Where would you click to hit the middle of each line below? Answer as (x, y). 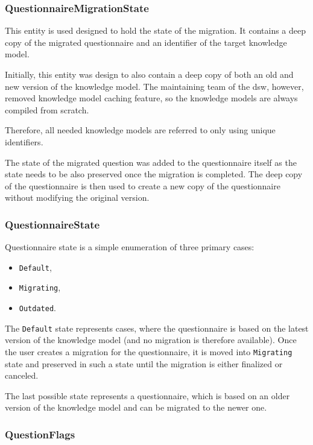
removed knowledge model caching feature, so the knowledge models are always (151, 98)
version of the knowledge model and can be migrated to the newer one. (136, 407)
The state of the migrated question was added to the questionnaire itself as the (151, 162)
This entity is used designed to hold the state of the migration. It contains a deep (156, 30)
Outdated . (37, 308)
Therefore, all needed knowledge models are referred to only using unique (140, 130)
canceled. (22, 375)
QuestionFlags (40, 434)
